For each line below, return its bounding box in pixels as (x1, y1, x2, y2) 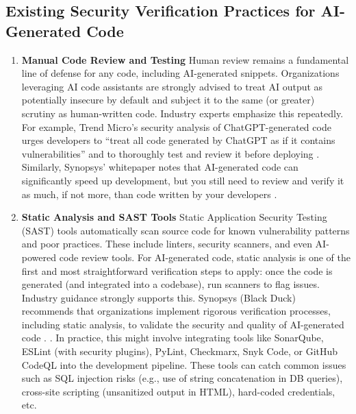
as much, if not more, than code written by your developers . (21, 186, 277, 201)
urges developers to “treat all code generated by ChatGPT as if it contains (21, 133, 335, 147)
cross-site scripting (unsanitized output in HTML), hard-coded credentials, (21, 384, 335, 398)
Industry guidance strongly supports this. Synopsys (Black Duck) (21, 290, 296, 304)
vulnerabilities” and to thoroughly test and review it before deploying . (21, 146, 320, 160)
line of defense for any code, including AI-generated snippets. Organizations (21, 66, 340, 80)
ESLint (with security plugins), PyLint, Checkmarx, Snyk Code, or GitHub (21, 344, 338, 358)
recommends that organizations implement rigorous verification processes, (21, 304, 331, 318)
